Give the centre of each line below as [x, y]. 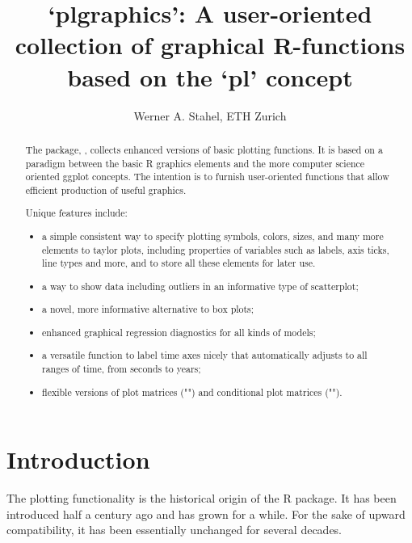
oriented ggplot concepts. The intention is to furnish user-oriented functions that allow [207, 177]
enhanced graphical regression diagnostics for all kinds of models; [179, 332]
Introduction [78, 459]
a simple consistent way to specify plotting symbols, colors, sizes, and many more [213, 236]
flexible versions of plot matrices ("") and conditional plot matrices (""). [192, 391]
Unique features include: [76, 213]
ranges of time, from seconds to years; [122, 369]
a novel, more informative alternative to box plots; [148, 309]
